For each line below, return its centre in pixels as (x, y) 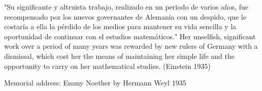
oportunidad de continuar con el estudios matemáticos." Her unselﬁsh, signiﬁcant (130, 36)
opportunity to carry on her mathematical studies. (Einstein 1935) (107, 66)
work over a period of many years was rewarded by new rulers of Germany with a (131, 46)
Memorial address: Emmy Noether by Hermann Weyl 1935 (95, 83)
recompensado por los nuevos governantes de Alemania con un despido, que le (125, 16)
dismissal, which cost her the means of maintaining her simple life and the (119, 56)
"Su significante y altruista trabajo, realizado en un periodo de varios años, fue (126, 7)
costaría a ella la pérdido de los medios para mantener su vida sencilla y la (120, 26)
